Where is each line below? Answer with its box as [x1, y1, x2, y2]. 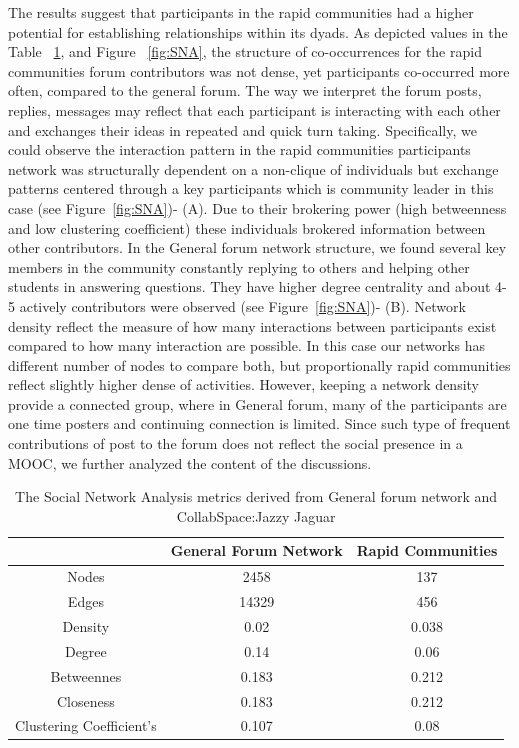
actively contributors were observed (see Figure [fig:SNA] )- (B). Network [19, 295, 466, 316]
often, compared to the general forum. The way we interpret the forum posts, [8, 80, 482, 101]
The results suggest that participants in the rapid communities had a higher [8, 2, 474, 22]
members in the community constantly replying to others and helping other [8, 256, 470, 277]
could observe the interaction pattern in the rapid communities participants [8, 139, 471, 160]
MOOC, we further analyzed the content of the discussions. [8, 452, 372, 473]
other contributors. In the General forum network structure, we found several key [8, 237, 507, 258]
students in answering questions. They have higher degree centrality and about [8, 276, 491, 297]
